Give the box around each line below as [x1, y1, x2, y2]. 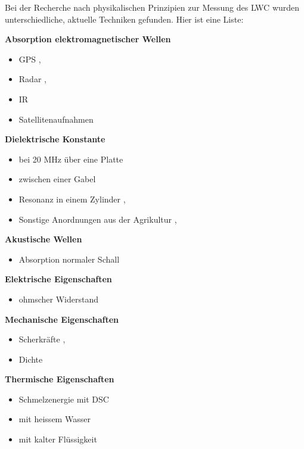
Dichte [18, 353, 43, 365]
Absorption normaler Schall [18, 252, 120, 265]
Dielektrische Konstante [5, 133, 106, 145]
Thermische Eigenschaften [5, 373, 114, 385]
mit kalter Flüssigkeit [18, 433, 97, 445]
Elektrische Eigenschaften [5, 273, 112, 285]
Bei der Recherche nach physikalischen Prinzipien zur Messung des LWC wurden [5, 1, 300, 13]
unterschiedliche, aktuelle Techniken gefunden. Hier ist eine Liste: [5, 13, 244, 25]
